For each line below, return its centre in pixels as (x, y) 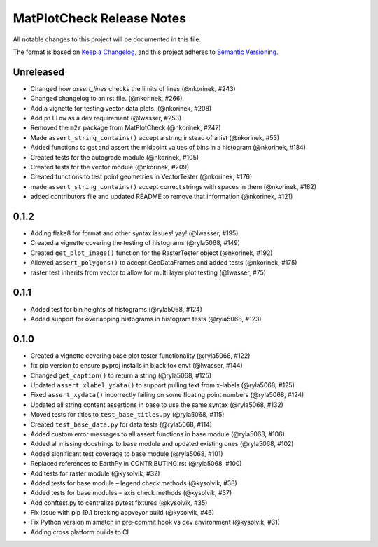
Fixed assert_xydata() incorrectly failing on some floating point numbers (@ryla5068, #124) (167, 395)
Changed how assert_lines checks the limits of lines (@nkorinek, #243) (133, 88)
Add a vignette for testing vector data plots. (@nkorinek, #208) (121, 108)
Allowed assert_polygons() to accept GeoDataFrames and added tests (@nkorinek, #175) (164, 263)
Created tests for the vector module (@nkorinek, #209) (110, 167)
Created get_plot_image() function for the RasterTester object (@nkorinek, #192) (152, 253)
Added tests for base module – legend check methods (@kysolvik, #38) (134, 483)
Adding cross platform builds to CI (80, 532)
